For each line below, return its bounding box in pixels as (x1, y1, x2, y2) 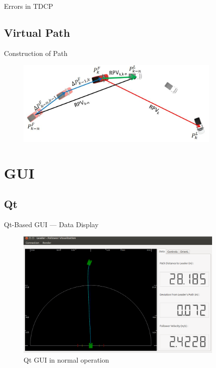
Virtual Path (4, 25, 70, 40)
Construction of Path (4, 48, 68, 58)
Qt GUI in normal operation (24, 354, 109, 365)
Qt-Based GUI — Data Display (4, 219, 99, 230)
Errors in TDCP (4, 1, 53, 11)
